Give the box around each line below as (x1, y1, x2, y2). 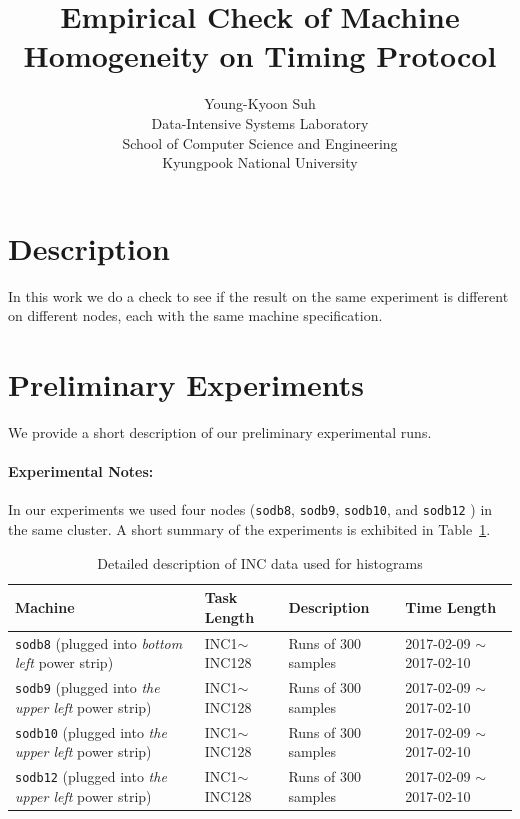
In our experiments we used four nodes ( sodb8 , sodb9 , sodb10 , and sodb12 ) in (8, 499, 493, 520)
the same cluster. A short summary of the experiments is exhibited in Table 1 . (8, 518, 491, 539)
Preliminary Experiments (8, 364, 364, 404)
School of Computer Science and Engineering (122, 132, 398, 153)
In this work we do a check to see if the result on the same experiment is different (8, 285, 509, 306)
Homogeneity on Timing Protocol (23, 35, 497, 76)
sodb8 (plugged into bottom (15, 632, 183, 653)
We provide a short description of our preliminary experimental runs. (8, 421, 432, 442)
